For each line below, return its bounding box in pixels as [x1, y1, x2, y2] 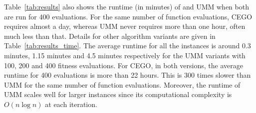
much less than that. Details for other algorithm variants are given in [4, 30, 216, 41]
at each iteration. [45, 99, 97, 109]
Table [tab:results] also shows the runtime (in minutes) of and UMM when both [4, 1, 249, 11]
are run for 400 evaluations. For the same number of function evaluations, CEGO [4, 11, 253, 21]
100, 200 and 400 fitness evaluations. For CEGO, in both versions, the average [4, 60, 243, 70]
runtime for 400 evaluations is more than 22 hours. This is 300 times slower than [4, 70, 251, 80]
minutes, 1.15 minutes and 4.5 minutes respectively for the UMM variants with [4, 50, 246, 60]
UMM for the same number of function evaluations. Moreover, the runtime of [4, 79, 241, 90]
